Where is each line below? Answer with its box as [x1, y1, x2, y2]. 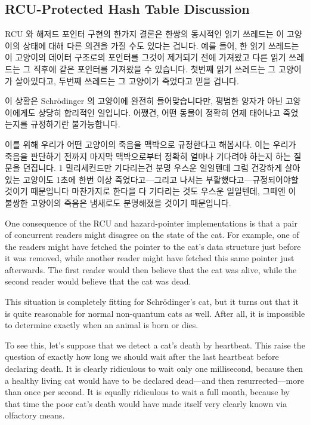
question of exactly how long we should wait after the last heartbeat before [5, 350, 279, 363]
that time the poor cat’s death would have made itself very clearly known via [5, 397, 287, 409]
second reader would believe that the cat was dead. [5, 275, 191, 288]
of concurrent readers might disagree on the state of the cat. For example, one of [5, 228, 299, 241]
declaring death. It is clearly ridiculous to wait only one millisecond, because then [5, 362, 303, 375]
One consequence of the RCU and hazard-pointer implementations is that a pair [5, 216, 297, 229]
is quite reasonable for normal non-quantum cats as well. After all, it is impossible [5, 307, 305, 319]
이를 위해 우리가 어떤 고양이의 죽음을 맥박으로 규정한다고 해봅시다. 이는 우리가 [5, 137, 296, 150]
